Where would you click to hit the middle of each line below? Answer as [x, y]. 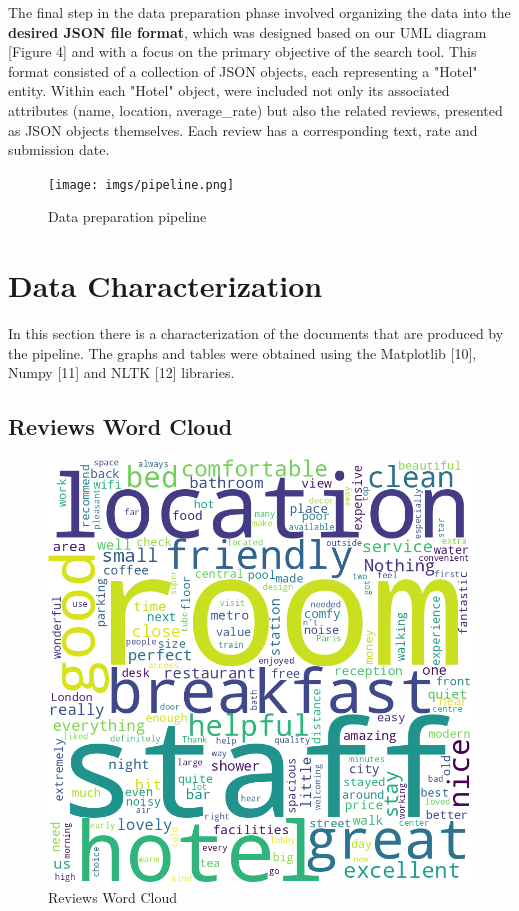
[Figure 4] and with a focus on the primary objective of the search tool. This [242, 51]
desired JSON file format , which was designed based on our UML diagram [247, 31]
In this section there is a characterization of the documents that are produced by [256, 333]
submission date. [59, 149]
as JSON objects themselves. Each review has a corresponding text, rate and [243, 129]
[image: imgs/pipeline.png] [141, 184]
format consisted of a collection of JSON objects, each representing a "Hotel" [243, 70]
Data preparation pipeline [127, 216]
